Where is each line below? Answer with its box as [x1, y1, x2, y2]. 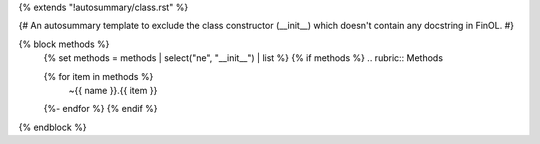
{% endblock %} [18, 121, 87, 133]
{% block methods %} [18, 38, 110, 50]
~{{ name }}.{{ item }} [68, 84, 158, 96]
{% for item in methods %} [43, 70, 154, 82]
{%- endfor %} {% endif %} [43, 103, 159, 115]
